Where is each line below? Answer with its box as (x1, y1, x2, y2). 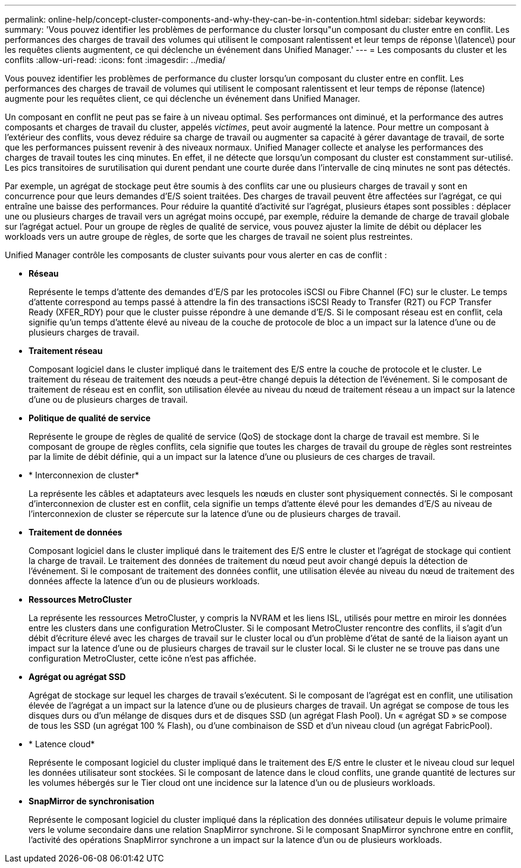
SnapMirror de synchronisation (29, 796, 155, 806)
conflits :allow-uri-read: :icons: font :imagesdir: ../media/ (5, 55, 226, 65)
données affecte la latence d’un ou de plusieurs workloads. (29, 576, 260, 586)
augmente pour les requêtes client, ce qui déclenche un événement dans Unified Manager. (5, 93, 360, 104)
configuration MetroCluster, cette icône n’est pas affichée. (29, 653, 256, 663)
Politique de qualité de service (29, 413, 150, 423)
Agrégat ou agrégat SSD (29, 672, 126, 682)
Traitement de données (29, 527, 123, 537)
